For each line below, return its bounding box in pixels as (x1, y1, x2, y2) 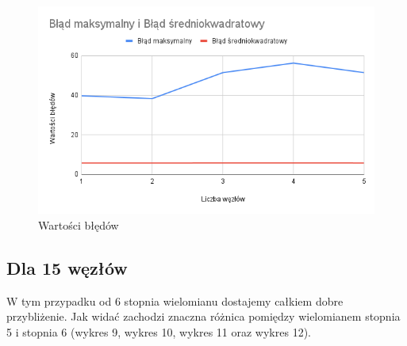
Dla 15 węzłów (6, 255, 128, 279)
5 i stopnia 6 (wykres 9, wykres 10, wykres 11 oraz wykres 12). (6, 323, 311, 340)
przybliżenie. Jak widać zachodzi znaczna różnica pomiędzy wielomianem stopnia (6, 308, 401, 325)
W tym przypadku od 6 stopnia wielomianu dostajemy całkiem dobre (6, 292, 344, 309)
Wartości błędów (38, 216, 119, 233)
